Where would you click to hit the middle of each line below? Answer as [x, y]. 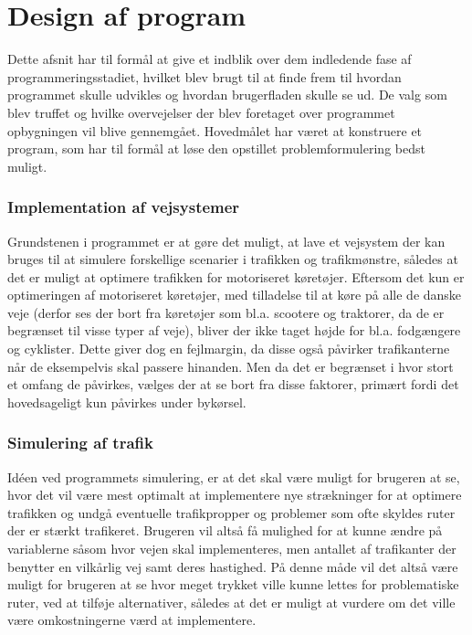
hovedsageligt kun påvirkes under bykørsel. [127, 402]
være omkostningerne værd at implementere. [132, 620]
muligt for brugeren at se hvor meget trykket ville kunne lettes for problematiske [233, 584]
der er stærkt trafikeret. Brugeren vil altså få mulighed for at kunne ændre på [225, 530]
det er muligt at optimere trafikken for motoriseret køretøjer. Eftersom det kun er [236, 276]
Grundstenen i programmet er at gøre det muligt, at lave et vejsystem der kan [226, 241]
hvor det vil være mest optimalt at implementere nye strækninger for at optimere [235, 495]
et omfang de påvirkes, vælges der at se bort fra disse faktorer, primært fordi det [233, 384]
